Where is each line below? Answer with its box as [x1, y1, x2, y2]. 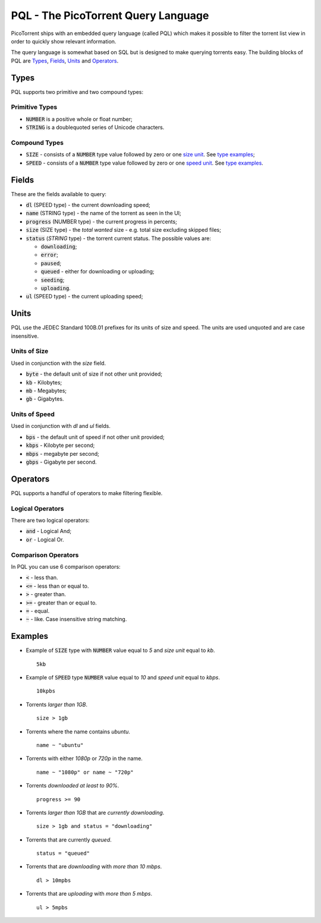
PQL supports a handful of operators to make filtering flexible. [11, 489, 163, 496]
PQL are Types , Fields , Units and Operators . [11, 57, 119, 64]
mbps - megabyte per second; [26, 450, 99, 457]
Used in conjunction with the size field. [11, 360, 106, 367]
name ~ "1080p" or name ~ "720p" [36, 768, 134, 776]
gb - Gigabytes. [26, 395, 64, 402]
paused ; [40, 259, 62, 267]
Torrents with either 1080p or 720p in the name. [26, 755, 143, 762]
